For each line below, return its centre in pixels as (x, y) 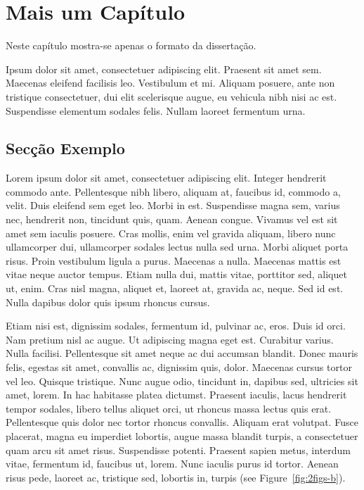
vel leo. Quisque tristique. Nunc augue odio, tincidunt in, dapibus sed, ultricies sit (182, 381)
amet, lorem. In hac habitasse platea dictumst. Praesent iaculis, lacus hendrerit (176, 395)
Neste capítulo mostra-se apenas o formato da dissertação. (131, 45)
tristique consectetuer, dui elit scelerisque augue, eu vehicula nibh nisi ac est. (171, 96)
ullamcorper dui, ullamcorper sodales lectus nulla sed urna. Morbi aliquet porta (177, 247)
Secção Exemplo (65, 148)
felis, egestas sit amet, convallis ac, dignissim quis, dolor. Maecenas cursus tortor (179, 367)
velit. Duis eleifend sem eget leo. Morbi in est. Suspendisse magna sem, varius (173, 205)
